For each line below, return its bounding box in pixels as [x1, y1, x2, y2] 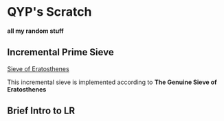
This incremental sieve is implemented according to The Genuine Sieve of [7, 78, 218, 86]
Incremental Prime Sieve [7, 46, 115, 58]
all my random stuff [7, 27, 64, 35]
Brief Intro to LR [7, 105, 76, 117]
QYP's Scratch [7, 4, 92, 20]
